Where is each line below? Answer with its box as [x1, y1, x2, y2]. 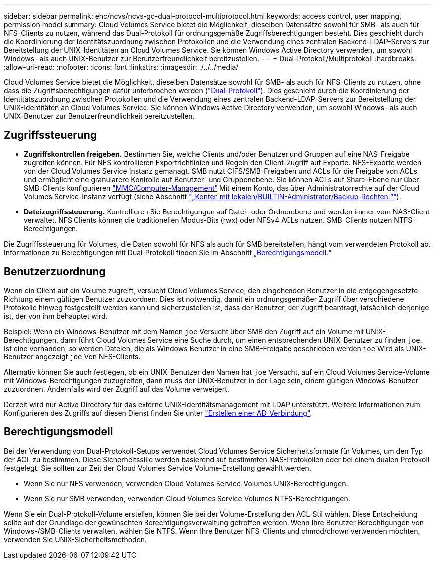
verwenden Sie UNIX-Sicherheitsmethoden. [4, 535, 147, 544]
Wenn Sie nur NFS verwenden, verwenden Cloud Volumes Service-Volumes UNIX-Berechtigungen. [24, 479, 348, 488]
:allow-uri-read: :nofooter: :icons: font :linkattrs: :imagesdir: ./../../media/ [4, 63, 239, 71]
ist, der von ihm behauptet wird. [4, 311, 108, 320]
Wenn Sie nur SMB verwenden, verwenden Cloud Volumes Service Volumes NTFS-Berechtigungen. [24, 494, 350, 503]
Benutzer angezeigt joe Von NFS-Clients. [4, 352, 141, 361]
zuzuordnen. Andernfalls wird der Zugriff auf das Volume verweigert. [4, 384, 229, 393]
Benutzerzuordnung [4, 265, 106, 278]
